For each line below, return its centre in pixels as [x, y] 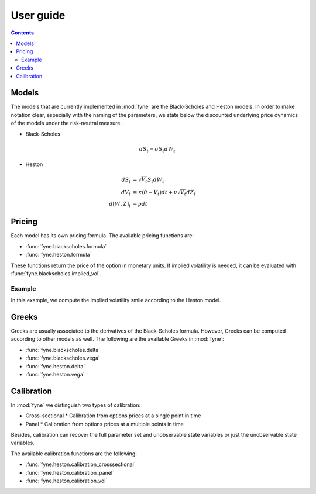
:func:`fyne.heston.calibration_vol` [66, 481]
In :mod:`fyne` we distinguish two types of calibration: [76, 405]
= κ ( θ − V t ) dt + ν [155, 193]
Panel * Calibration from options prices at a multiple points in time [105, 424]
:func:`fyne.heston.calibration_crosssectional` [80, 464]
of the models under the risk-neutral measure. [66, 123]
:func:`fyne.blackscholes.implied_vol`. [56, 274]
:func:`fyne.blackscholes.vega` [63, 358]
